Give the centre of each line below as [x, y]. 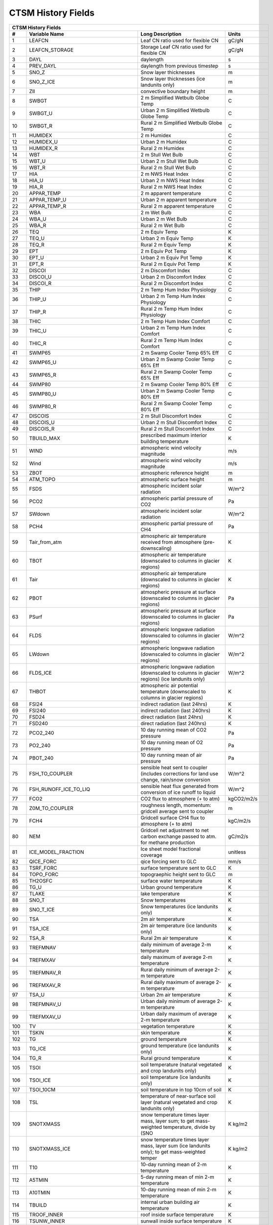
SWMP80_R [43, 406]
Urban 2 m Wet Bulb [164, 219]
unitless [237, 852]
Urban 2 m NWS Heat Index [172, 180]
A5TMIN [39, 1180]
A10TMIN [40, 1192]
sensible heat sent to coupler [174, 767]
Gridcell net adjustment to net [174, 830]
